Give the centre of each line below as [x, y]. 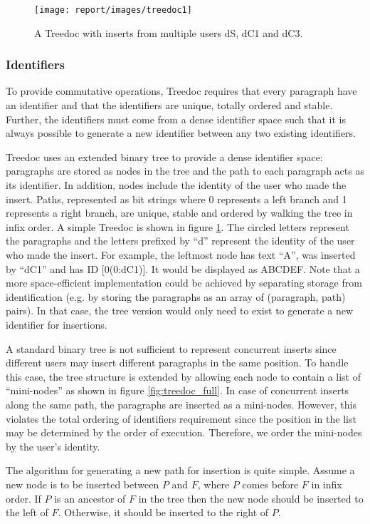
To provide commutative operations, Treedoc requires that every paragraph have [181, 91]
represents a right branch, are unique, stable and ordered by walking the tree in [179, 213]
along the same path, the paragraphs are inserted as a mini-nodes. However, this [181, 404]
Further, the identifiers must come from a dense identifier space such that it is [176, 119]
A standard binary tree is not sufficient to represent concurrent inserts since [171, 348]
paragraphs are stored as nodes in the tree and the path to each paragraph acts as [185, 171]
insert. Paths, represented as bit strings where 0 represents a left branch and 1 [176, 199]
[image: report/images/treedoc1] [113, 10]
